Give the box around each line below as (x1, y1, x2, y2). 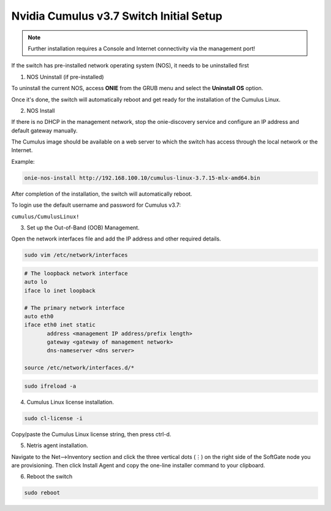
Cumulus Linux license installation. (26, 398, 115, 405)
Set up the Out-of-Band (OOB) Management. (26, 224, 140, 231)
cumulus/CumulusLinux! (11, 213, 80, 220)
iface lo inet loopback (24, 287, 96, 294)
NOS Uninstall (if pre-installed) (26, 73, 104, 80)
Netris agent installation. (26, 442, 88, 449)
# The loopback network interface (24, 270, 128, 277)
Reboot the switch (26, 473, 73, 480)
